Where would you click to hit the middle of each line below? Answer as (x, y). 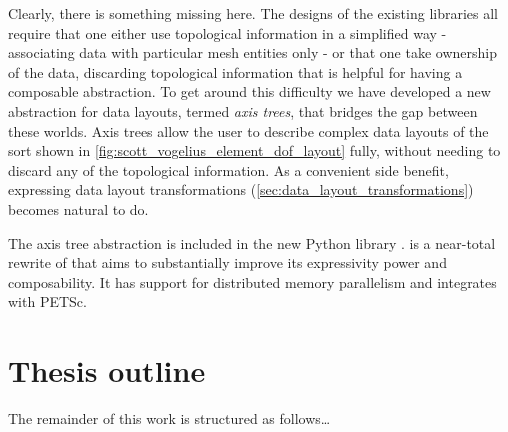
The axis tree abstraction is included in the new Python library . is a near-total (252, 242)
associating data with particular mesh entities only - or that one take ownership (252, 52)
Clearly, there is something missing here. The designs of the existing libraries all (253, 13)
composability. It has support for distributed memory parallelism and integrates (252, 281)
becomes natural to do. (78, 208)
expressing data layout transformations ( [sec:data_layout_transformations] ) (241, 189)
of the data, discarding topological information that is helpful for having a (235, 71)
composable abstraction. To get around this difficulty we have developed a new (249, 91)
